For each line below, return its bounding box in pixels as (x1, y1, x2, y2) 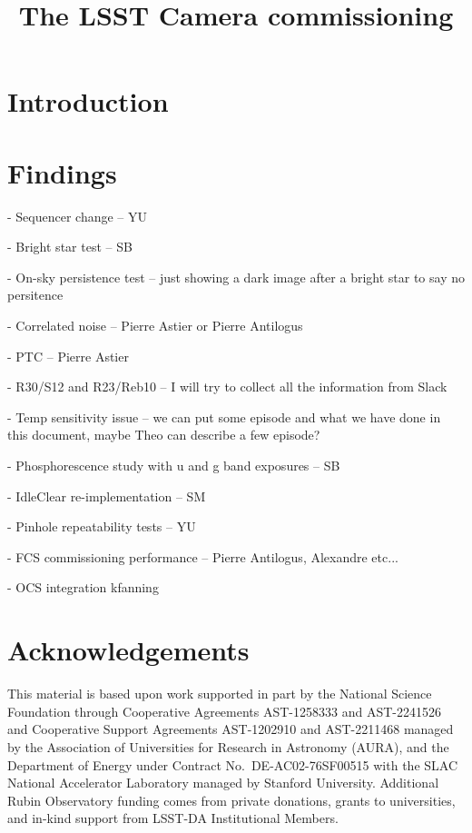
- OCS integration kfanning (7, 578, 159, 597)
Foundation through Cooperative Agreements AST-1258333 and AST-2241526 (7, 701, 441, 720)
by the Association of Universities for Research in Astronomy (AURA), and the (7, 737, 449, 756)
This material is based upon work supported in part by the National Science (7, 684, 432, 703)
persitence (7, 285, 64, 304)
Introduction (7, 83, 169, 120)
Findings (7, 154, 117, 191)
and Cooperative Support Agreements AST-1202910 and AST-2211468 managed (7, 719, 454, 739)
